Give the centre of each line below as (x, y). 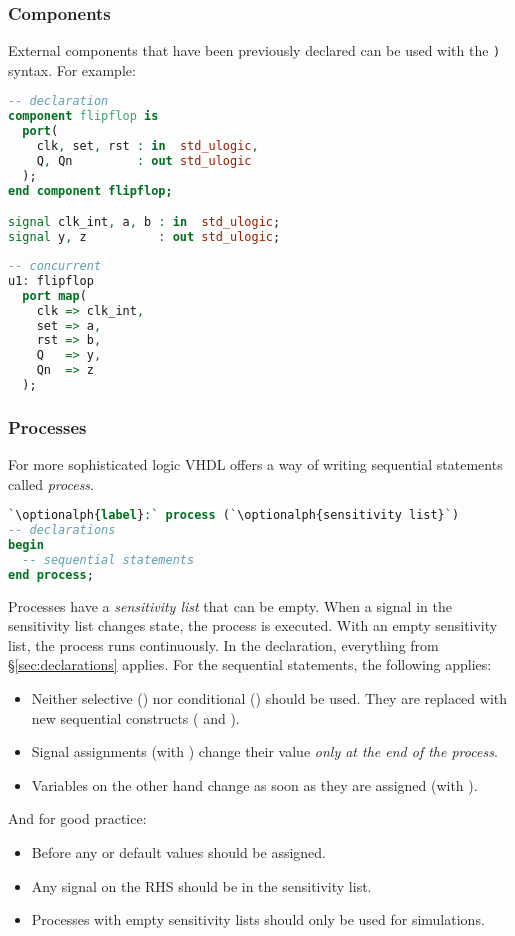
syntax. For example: (72, 69)
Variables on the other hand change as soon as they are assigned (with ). (254, 784)
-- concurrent (55, 266)
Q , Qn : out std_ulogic (144, 160)
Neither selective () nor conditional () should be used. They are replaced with (269, 698)
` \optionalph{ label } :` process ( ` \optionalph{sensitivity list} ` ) (234, 515)
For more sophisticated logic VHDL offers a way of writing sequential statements (255, 464)
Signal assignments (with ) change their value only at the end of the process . (264, 751)
